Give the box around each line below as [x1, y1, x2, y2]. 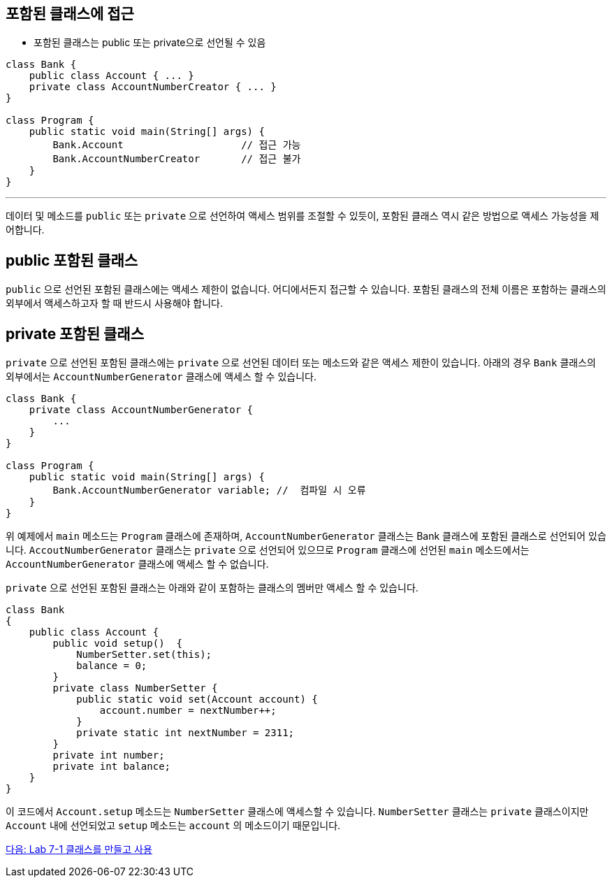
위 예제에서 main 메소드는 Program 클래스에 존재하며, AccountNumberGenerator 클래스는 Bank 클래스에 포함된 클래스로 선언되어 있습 [6, 530, 606, 543]
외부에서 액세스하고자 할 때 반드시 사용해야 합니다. [6, 297, 224, 310]
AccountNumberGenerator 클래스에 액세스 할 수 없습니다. [6, 558, 269, 570]
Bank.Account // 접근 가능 [52, 139, 301, 151]
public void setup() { [52, 638, 182, 649]
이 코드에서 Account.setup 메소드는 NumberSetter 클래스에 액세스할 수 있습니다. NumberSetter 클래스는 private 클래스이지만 [6, 805, 589, 818]
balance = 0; [76, 660, 147, 672]
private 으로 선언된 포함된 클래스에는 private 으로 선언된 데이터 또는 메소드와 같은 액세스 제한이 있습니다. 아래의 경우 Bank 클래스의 [6, 357, 596, 369]
